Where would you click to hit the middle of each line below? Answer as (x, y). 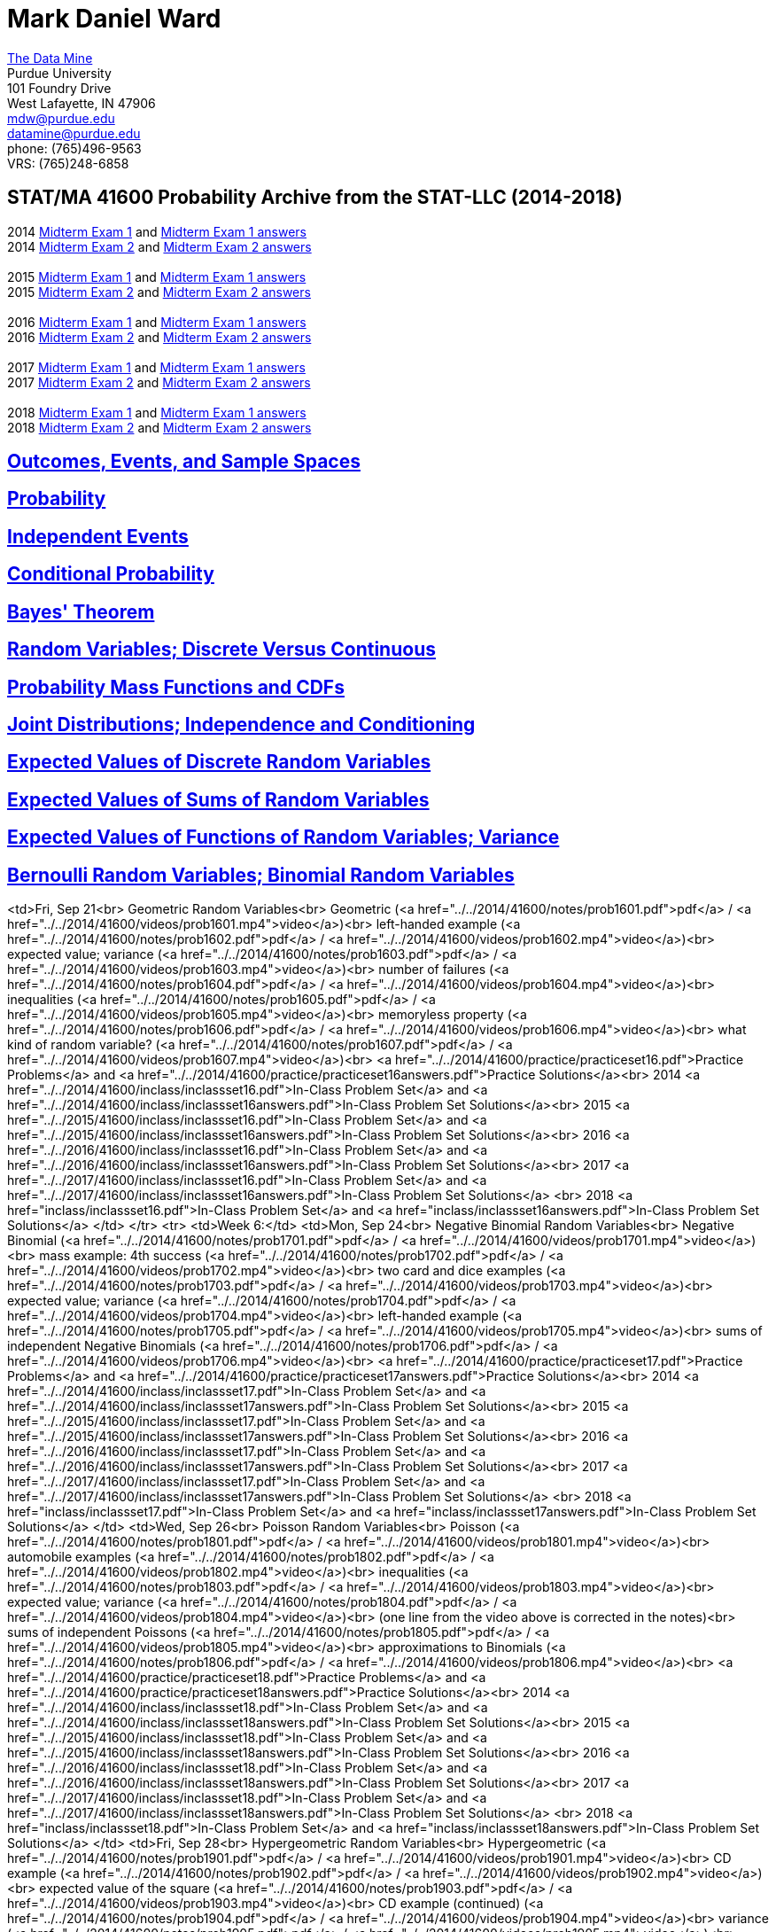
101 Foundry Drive (59, 88)
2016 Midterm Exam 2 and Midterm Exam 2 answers (159, 337)
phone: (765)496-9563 (74, 148)
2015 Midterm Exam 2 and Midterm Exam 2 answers (159, 292)
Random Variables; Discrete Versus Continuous (221, 650)
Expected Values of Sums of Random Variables (218, 799)
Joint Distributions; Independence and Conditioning (241, 724)
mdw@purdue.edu (61, 118)
